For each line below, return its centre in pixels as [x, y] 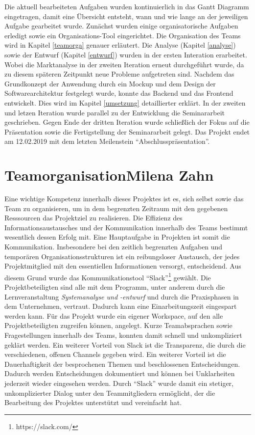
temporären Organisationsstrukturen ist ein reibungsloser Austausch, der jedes [122, 256]
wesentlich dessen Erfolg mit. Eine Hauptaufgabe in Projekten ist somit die [117, 237]
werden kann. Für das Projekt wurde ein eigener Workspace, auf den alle [114, 315]
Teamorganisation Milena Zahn [109, 175]
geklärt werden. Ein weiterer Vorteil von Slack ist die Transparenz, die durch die [125, 344]
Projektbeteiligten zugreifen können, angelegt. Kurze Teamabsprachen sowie [118, 325]
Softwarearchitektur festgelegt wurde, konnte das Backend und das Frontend [119, 93]
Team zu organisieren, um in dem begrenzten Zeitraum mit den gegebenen [116, 208]
